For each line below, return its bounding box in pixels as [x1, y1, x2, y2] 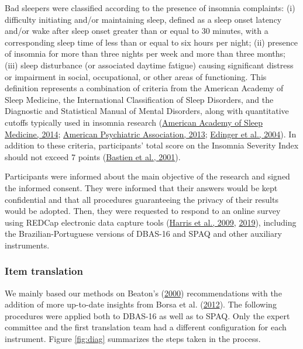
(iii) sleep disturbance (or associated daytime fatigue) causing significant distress [5, 58, 294, 71]
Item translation [5, 264, 83, 278]
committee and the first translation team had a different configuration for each [5, 321, 287, 333]
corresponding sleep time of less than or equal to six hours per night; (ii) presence [5, 36, 298, 48]
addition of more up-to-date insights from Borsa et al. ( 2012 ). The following [5, 298, 277, 310]
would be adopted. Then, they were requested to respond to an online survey [5, 205, 281, 217]
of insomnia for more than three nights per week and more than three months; [5, 47, 285, 60]
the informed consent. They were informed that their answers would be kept [5, 181, 278, 193]
